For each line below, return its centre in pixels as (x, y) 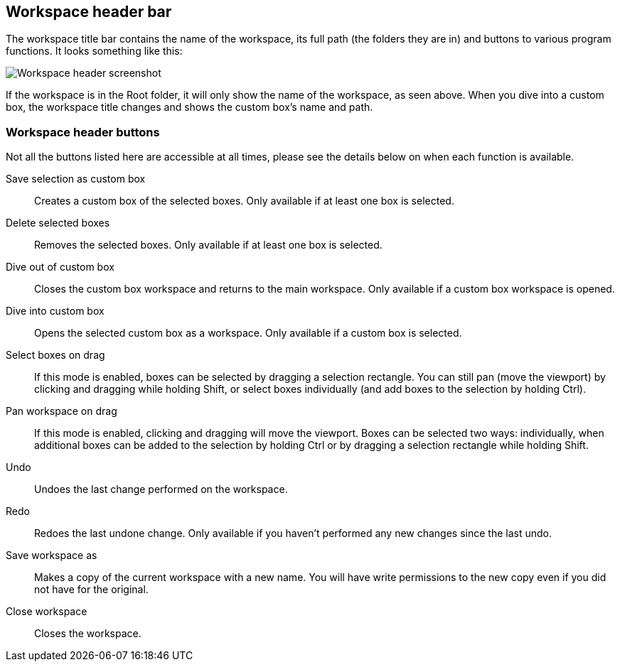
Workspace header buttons (83, 132)
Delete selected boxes (58, 223)
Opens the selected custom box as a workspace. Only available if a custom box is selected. (248, 333)
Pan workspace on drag (62, 411)
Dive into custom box (55, 311)
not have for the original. (91, 590)
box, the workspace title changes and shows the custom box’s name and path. (189, 107)
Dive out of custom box (60, 267)
